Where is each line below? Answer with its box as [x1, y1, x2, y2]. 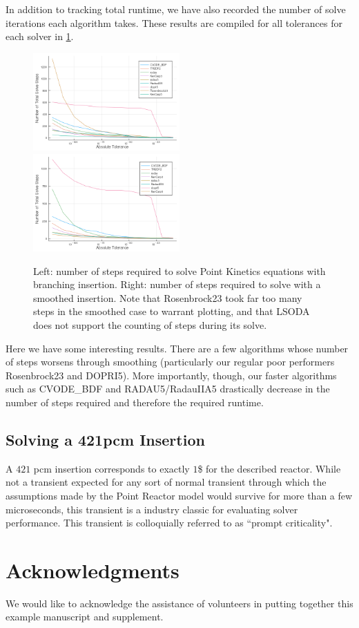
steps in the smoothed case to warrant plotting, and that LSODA [33, 304, 310, 318]
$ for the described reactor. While [197, 461, 341, 475]
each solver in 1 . [6, 29, 74, 44]
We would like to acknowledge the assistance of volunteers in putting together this [6, 596, 353, 610]
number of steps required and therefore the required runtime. [6, 394, 264, 409]
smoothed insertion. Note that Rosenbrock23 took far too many [33, 290, 302, 305]
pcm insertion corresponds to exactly [33, 461, 190, 475]
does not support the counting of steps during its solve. [33, 318, 267, 332]
